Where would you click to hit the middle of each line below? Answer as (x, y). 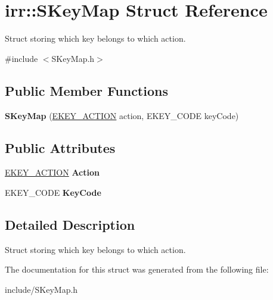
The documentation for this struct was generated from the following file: (137, 269)
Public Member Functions (86, 90)
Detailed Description (70, 224)
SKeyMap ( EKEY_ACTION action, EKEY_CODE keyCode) (122, 115)
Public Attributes (60, 147)
